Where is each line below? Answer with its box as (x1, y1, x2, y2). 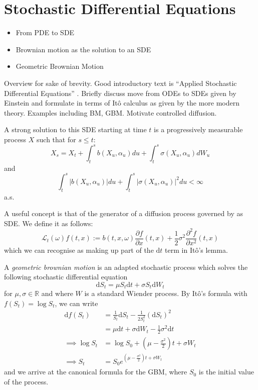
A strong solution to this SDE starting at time (4, 124, 147, 135)
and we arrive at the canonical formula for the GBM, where (4, 366, 187, 377)
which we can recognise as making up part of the (4, 245, 154, 255)
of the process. (4, 376, 49, 386)
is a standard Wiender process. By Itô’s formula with (84, 288, 247, 299)
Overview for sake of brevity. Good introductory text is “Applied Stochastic (4, 77, 237, 88)
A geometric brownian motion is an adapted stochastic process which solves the (4, 261, 248, 272)
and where (41, 288, 73, 299)
